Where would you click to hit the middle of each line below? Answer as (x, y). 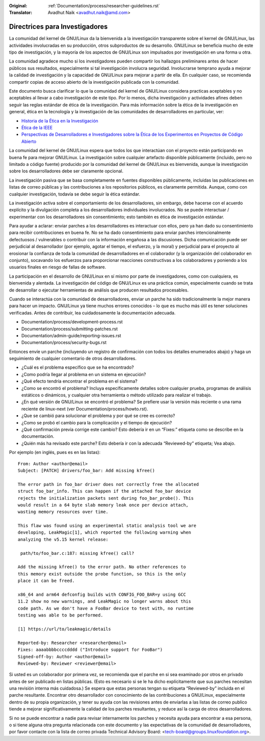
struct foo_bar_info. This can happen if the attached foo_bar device (105, 491)
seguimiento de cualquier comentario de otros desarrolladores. (73, 358)
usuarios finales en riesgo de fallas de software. (58, 267)
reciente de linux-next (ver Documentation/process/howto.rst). (85, 409)
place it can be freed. (46, 581)
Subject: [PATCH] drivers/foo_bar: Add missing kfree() (86, 470)
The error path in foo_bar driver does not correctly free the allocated (108, 484)
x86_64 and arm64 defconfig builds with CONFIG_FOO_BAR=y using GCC (102, 594)
